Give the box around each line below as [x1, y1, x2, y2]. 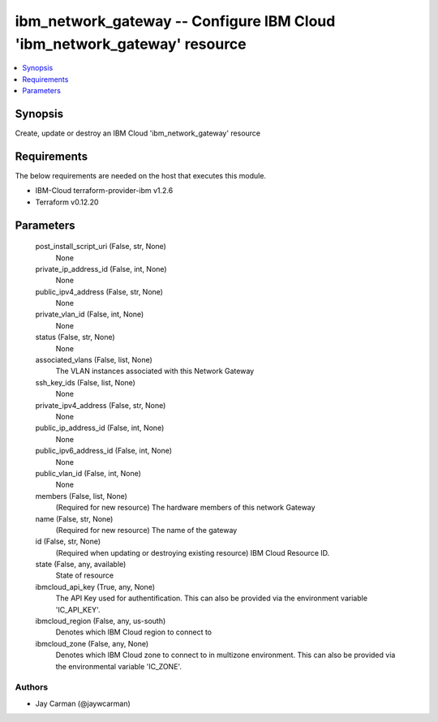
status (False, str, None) [35, 333, 115, 342]
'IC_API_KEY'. [55, 604, 101, 614]
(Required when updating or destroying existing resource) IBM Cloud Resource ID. [55, 548, 330, 557]
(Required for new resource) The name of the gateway [55, 525, 238, 535]
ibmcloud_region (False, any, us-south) [35, 617, 166, 626]
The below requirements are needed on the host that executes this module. [15, 170, 267, 180]
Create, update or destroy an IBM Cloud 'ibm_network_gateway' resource [15, 128, 261, 138]
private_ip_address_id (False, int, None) [35, 264, 167, 273]
